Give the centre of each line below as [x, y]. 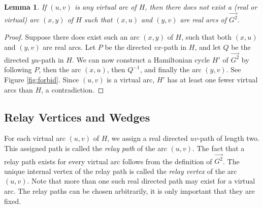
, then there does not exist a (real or [201, 7]
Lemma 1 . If [25, 7]
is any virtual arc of [105, 7]
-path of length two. [229, 138]
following [18, 69]
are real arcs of [203, 20]
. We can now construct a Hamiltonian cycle [141, 59]
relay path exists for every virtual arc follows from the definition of [108, 161]
